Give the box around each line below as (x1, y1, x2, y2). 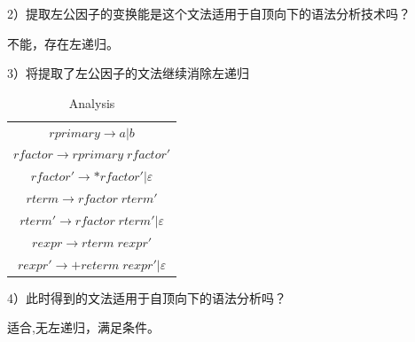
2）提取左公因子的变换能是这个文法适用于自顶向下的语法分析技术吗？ (7, 4, 411, 22)
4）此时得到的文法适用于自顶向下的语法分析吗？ (7, 288, 286, 307)
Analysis (68, 93, 115, 112)
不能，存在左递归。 (7, 34, 119, 52)
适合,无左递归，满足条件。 (7, 318, 160, 337)
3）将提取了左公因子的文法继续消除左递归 (7, 64, 249, 82)
